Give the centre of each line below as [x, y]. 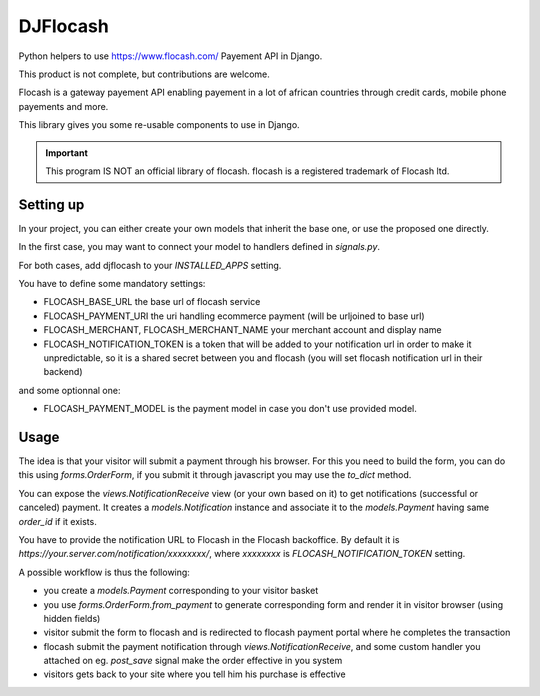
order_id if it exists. [57, 521]
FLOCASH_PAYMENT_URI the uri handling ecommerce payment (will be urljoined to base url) [234, 316]
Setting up [51, 204]
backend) [63, 372]
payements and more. [63, 106]
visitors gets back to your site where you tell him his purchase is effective [194, 674]
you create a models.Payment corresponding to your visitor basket [181, 591]
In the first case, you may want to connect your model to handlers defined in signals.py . [199, 247]
